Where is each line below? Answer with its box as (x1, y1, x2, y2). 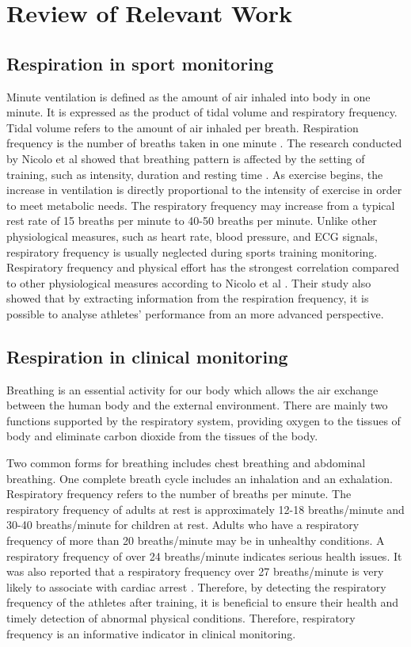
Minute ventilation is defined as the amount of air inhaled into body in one (6, 88, 371, 105)
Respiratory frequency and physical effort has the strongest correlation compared (6, 259, 399, 276)
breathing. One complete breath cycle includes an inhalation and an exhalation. (6, 470, 393, 486)
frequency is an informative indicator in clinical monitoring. (6, 625, 296, 641)
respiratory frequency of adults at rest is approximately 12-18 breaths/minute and (6, 500, 405, 517)
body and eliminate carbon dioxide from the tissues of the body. (6, 428, 318, 444)
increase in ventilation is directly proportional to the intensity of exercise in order (6, 181, 402, 198)
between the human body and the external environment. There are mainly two (6, 397, 388, 413)
